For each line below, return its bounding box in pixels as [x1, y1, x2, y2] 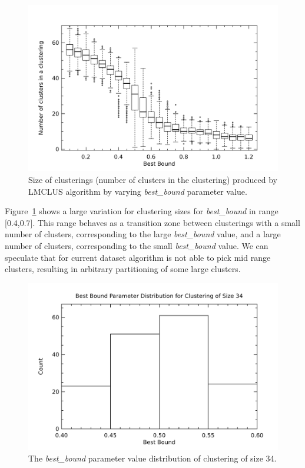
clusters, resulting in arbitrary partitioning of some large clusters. [5, 263, 241, 275]
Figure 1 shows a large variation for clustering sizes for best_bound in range [5, 205, 279, 217]
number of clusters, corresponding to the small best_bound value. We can [5, 239, 268, 251]
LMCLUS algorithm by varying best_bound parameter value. [28, 185, 247, 197]
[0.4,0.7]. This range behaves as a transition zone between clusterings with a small [5, 216, 300, 228]
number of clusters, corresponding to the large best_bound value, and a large [5, 228, 281, 240]
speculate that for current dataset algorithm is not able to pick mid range [5, 251, 271, 263]
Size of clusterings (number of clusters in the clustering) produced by [28, 173, 277, 185]
